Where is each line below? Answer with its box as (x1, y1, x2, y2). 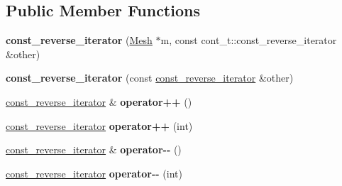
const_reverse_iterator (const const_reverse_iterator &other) (6, 70, 294, 85)
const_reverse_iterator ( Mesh (6, 33, 153, 48)
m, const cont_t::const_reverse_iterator (160, 33, 337, 48)
